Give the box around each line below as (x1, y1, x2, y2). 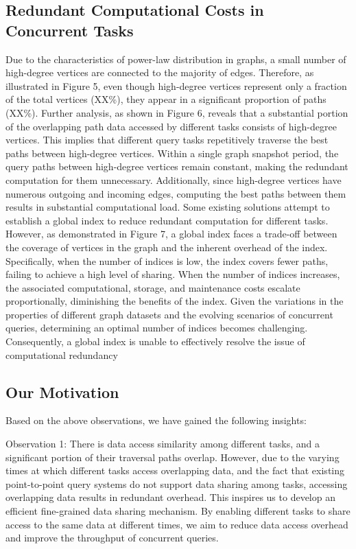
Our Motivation (5, 381, 119, 402)
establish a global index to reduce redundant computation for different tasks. (5, 213, 329, 227)
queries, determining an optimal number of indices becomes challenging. (5, 320, 308, 335)
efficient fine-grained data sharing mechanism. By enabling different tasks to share (5, 504, 351, 518)
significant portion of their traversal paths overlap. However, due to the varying (5, 449, 340, 464)
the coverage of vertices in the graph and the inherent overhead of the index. (5, 240, 328, 254)
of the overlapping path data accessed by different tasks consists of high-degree (5, 119, 337, 133)
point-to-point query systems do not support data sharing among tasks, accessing (5, 476, 348, 491)
